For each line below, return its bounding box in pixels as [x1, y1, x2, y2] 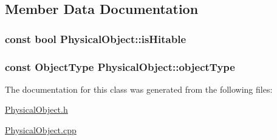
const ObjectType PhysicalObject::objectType [5, 59, 235, 74]
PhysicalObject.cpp [5, 124, 77, 136]
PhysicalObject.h [5, 103, 68, 116]
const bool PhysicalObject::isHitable [5, 31, 186, 46]
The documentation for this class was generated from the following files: [5, 82, 273, 95]
